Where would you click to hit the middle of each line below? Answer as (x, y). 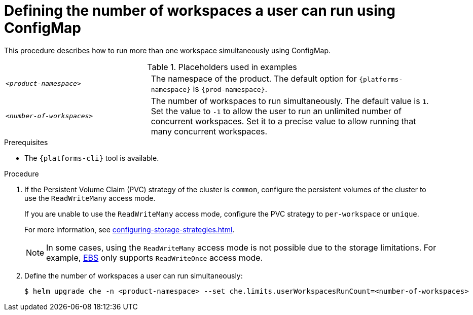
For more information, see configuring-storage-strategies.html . (130, 229)
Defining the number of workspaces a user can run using (200, 11)
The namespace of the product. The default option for (254, 78)
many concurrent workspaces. (209, 131)
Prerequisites (26, 142)
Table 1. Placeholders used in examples (222, 67)
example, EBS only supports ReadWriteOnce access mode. (155, 257)
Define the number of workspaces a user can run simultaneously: (134, 275)
